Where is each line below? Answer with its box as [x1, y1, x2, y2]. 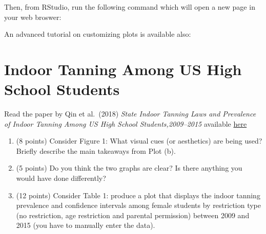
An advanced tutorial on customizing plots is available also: [4, 29, 191, 39]
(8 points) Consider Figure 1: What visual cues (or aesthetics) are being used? [16, 135, 262, 146]
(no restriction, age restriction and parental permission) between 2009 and [16, 209, 250, 220]
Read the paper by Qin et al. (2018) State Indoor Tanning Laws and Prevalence [4, 108, 256, 119]
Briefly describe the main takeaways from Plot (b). [16, 145, 176, 156]
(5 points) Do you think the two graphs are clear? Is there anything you [16, 162, 242, 173]
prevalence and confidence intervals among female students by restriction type [16, 200, 261, 210]
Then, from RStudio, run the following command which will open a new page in [4, 2, 255, 12]
